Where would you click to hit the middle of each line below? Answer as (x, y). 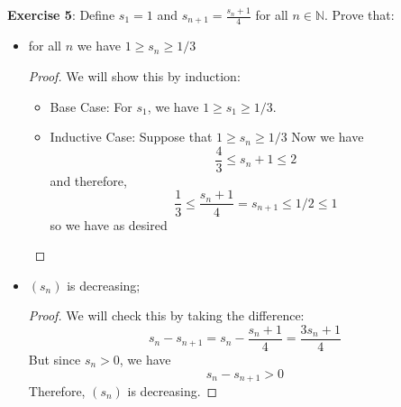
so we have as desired (109, 224)
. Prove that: (359, 14)
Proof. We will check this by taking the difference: (166, 315)
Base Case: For (91, 106)
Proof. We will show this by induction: (134, 76)
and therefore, (88, 180)
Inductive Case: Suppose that (131, 137)
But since (55, 359)
